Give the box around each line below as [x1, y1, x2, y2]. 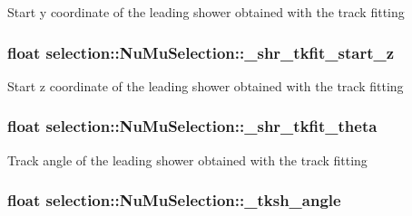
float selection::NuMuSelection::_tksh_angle [7, 189, 341, 211]
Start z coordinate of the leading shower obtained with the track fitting [7, 76, 404, 95]
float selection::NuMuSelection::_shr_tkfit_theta [7, 115, 378, 137]
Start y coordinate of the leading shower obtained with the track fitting [7, 3, 405, 21]
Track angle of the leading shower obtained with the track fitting [7, 150, 368, 169]
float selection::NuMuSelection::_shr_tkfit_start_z [7, 41, 395, 63]
